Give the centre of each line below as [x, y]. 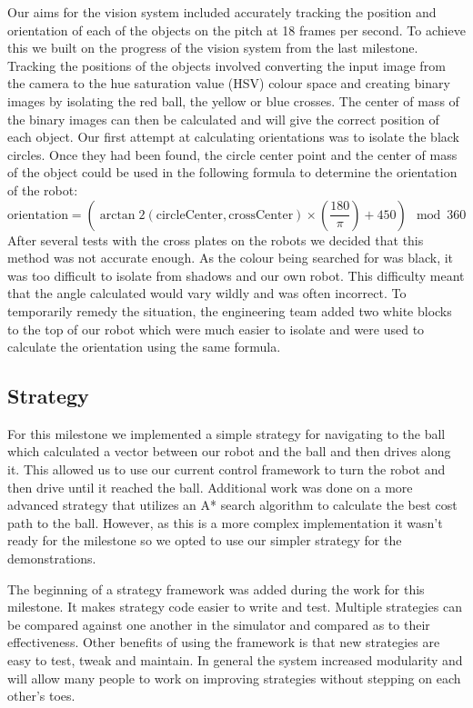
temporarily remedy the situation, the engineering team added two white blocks [230, 310]
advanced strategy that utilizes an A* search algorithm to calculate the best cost [232, 505]
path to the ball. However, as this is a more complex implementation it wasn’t [225, 522]
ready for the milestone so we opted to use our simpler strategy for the [205, 540]
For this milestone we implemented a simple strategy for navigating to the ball [226, 433]
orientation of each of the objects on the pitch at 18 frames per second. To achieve [236, 30]
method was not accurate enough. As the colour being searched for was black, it [231, 258]
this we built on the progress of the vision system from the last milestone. [213, 48]
